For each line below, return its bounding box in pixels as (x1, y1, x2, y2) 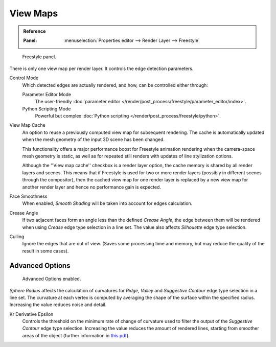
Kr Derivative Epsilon (9, 311, 54, 317)
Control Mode (9, 75, 39, 81)
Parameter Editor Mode (22, 91, 72, 97)
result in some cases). (22, 248, 69, 254)
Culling (9, 233, 25, 240)
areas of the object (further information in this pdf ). (22, 332, 130, 338)
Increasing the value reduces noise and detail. (9, 302, 107, 308)
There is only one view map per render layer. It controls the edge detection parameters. (9, 65, 194, 72)
